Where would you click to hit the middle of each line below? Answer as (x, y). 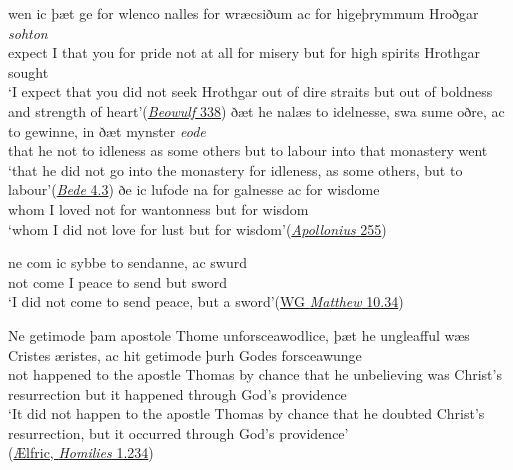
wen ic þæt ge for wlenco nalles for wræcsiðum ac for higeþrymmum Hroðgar (243, 13)
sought (28, 71)
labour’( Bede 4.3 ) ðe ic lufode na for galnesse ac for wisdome (194, 189)
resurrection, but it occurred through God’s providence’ (178, 432)
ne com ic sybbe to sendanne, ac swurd (128, 262)
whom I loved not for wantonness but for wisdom (158, 208)
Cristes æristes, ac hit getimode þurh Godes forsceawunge (185, 354)
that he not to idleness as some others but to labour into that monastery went (248, 150)
